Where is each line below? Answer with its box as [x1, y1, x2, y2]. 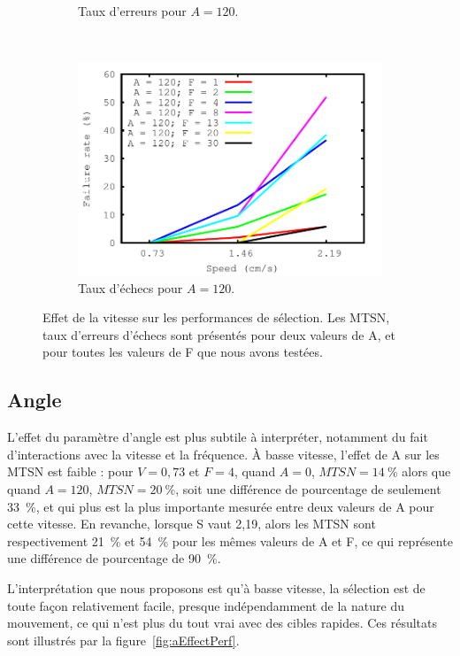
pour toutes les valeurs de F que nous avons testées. [42, 343, 323, 361]
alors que [402, 462, 451, 481]
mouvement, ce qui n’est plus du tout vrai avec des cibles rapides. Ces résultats [7, 614, 438, 632]
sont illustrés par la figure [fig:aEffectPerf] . [7, 630, 240, 649]
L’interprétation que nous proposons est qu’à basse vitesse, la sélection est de [7, 578, 425, 597]
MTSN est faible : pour [7, 462, 134, 481]
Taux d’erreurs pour [78, 2, 187, 19]
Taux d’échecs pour [78, 278, 183, 297]
